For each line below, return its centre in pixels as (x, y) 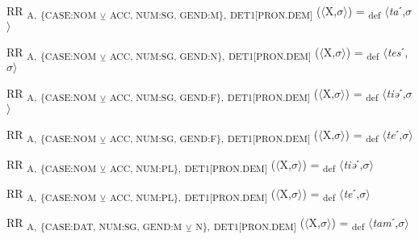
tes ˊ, (398, 52)
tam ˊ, (385, 222)
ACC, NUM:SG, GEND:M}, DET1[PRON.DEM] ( (215, 12)
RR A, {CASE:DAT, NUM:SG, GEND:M (94, 223)
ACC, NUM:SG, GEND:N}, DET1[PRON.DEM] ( (214, 53)
